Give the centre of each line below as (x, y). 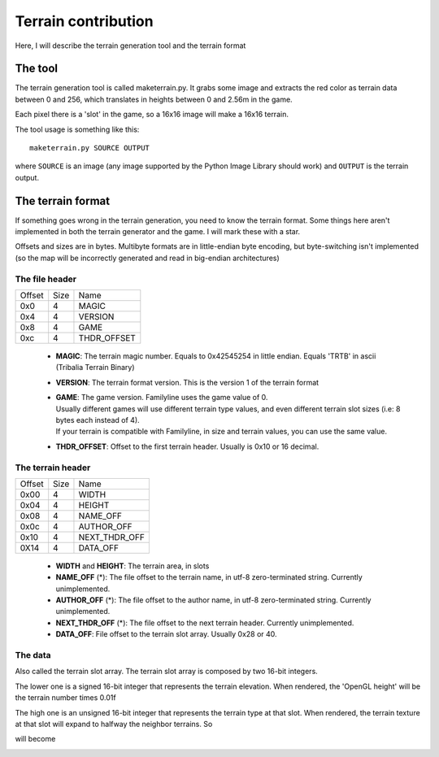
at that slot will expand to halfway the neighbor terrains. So (114, 724)
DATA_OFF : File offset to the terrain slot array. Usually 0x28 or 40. (166, 634)
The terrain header (53, 468)
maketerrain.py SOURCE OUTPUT (90, 148)
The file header (46, 279)
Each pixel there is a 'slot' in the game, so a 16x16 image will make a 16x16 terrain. (152, 115)
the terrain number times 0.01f (66, 698)
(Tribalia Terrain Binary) (95, 368)
